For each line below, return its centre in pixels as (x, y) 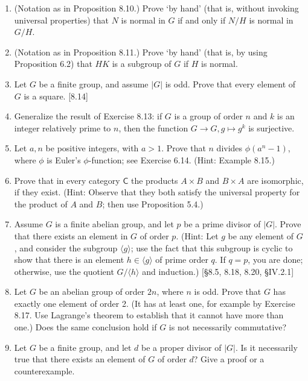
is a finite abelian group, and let (114, 224)
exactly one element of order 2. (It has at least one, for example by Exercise (155, 303)
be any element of (261, 235)
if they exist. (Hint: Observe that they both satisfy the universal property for (157, 192)
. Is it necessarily (266, 347)
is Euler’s (64, 159)
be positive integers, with (92, 148)
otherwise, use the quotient (64, 271)
